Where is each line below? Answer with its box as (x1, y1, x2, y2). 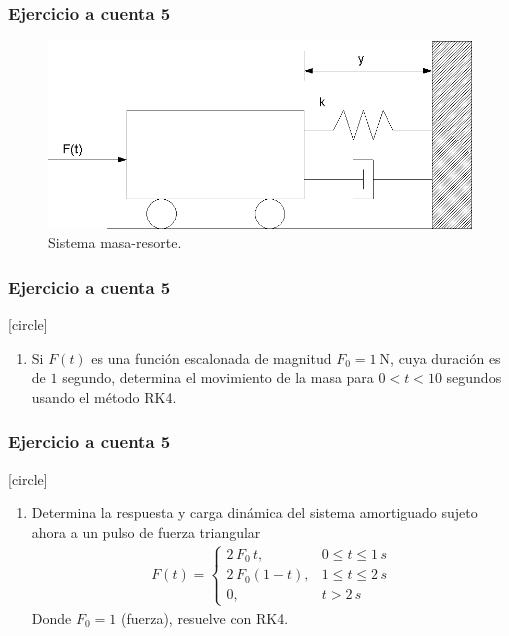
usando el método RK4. (31, 386, 177, 407)
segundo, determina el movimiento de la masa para (62, 367, 374, 388)
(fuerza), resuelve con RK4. (120, 607, 289, 628)
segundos (446, 367, 502, 388)
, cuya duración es (390, 347, 501, 368)
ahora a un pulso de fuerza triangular (31, 521, 261, 542)
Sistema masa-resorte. (48, 232, 182, 253)
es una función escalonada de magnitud (91, 347, 332, 368)
